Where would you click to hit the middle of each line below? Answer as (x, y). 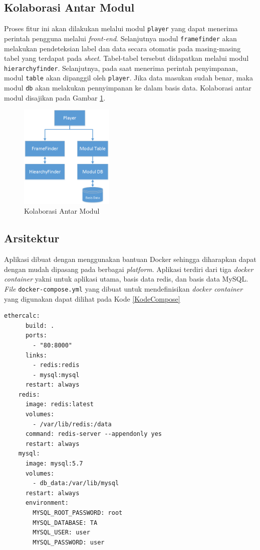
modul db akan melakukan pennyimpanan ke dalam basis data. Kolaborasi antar (128, 88)
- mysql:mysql (56, 375)
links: (36, 355)
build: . (40, 326)
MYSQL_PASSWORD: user (69, 542)
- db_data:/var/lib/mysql (76, 483)
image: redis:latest (59, 404)
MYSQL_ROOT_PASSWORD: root (78, 513)
